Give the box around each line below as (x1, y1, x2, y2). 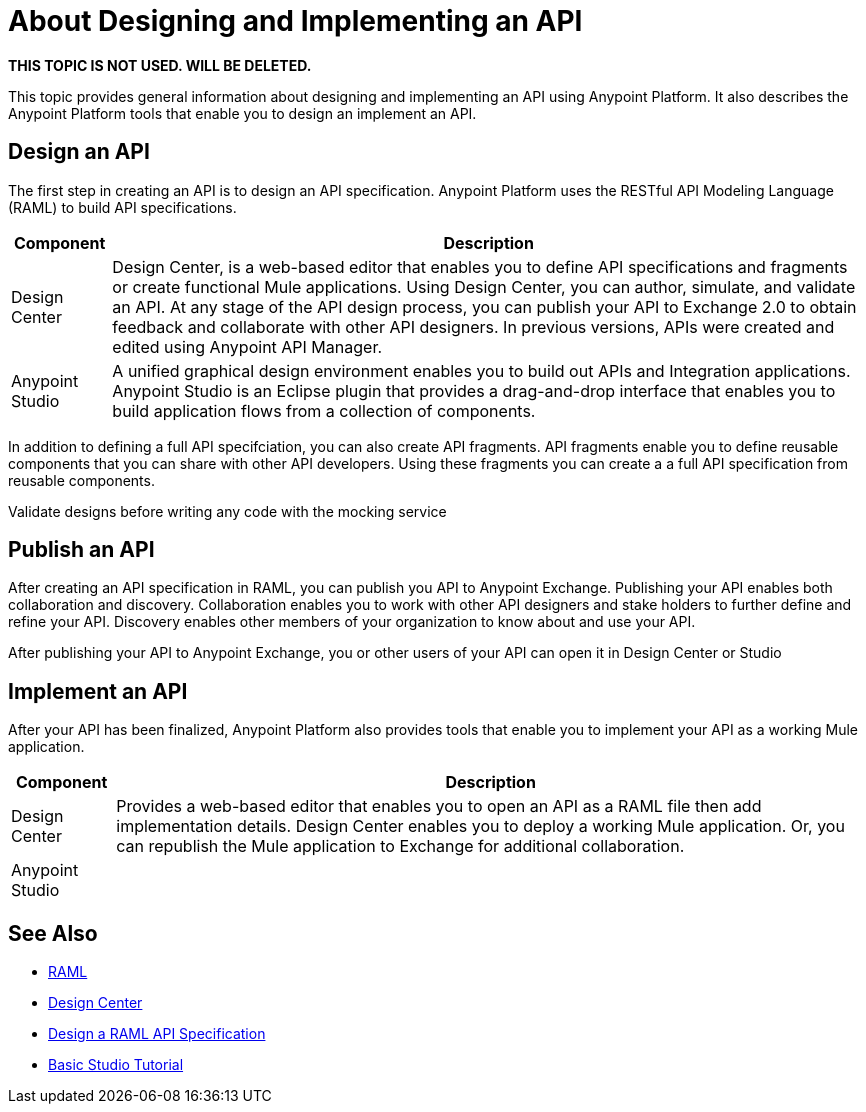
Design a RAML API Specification (48, 1025, 266, 1043)
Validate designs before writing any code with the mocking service (8, 502, 447, 520)
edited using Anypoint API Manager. (112, 336, 383, 357)
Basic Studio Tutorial (48, 1056, 184, 1074)
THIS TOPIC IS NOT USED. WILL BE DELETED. (8, 56, 312, 74)
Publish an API (8, 537, 155, 563)
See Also (8, 920, 98, 946)
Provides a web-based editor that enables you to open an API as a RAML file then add (116, 796, 762, 817)
